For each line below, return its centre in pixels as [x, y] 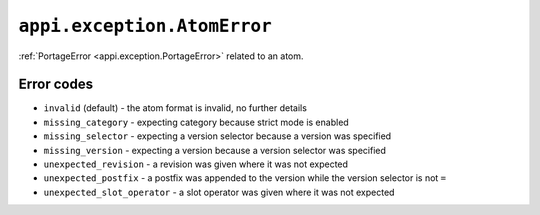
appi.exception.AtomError [145, 26]
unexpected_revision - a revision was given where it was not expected [196, 164]
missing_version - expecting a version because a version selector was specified [215, 150]
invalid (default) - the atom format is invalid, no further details [175, 108]
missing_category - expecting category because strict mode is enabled [196, 122]
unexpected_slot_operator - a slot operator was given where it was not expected [219, 192]
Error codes [56, 84]
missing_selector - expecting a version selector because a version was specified [217, 136]
